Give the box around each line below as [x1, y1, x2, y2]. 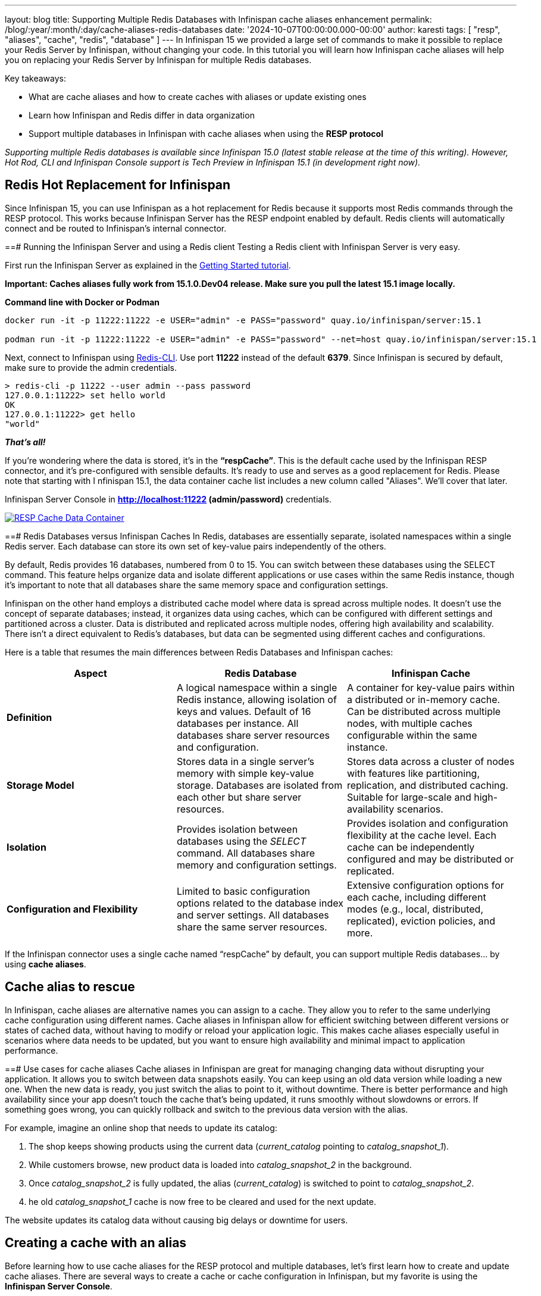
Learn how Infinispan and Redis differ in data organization [29, 110, 255, 120]
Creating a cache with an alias [5, 1235, 187, 1251]
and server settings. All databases [176, 908, 329, 921]
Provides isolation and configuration [346, 817, 508, 829]
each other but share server [176, 791, 302, 803]
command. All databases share [176, 847, 315, 859]
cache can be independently [346, 841, 475, 853]
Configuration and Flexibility [7, 902, 138, 915]
